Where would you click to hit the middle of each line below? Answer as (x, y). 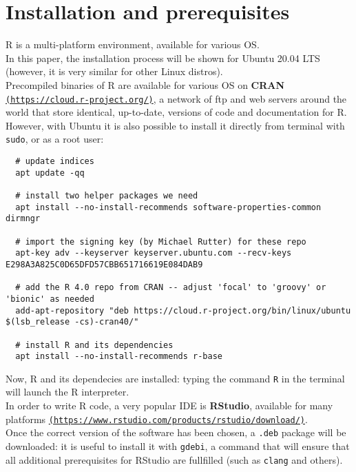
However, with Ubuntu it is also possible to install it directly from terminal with (175, 125)
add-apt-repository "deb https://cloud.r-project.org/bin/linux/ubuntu (183, 310)
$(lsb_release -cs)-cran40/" (72, 322)
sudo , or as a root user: (55, 139)
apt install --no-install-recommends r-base (119, 357)
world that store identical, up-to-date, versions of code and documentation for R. (176, 112)
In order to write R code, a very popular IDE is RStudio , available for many (169, 406)
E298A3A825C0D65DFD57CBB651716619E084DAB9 (104, 264)
